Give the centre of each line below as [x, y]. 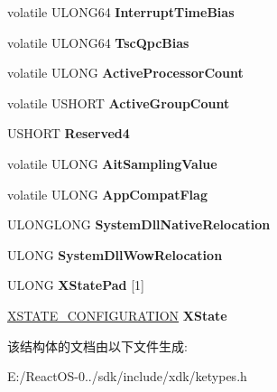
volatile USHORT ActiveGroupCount [119, 103]
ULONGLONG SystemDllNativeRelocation [139, 224]
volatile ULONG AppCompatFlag [107, 194]
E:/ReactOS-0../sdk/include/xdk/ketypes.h [127, 376]
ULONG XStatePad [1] [76, 285]
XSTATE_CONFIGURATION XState [117, 315]
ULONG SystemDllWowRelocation [115, 254]
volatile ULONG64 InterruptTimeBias [121, 12]
